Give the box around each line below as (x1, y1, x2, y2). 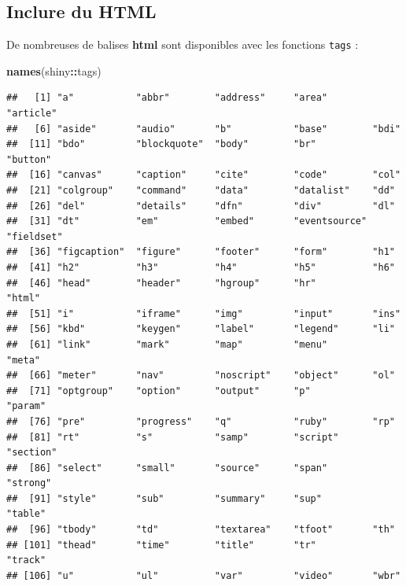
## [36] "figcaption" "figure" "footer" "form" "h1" (6, 246, 395, 258)
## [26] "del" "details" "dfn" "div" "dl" (6, 200, 395, 212)
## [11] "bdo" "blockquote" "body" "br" (6, 138, 316, 150)
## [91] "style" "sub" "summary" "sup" (6, 492, 322, 504)
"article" (6, 108, 57, 120)
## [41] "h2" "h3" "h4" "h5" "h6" (6, 261, 395, 273)
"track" (6, 555, 46, 566)
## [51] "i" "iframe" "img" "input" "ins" (6, 308, 401, 319)
